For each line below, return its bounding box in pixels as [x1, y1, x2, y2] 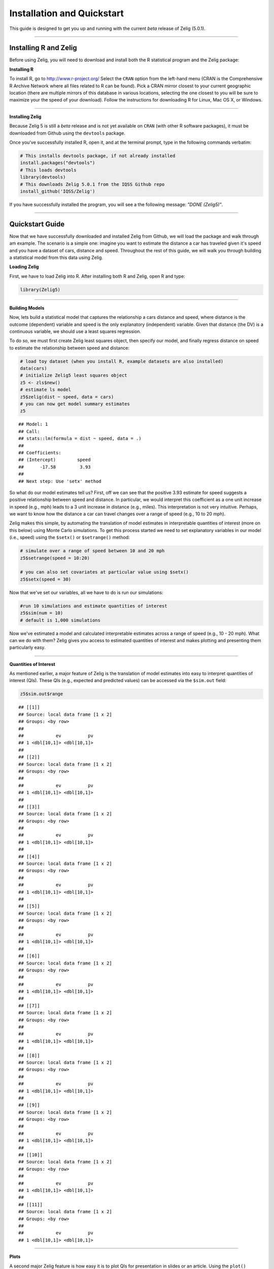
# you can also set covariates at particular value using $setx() [20, 569, 189, 575]
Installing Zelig [9, 113, 42, 119]
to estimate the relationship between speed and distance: [9, 345, 129, 351]
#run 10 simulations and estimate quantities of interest [20, 603, 167, 609]
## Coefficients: [18, 450, 61, 455]
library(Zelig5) [20, 287, 61, 292]
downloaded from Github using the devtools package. [9, 130, 125, 136]
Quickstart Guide [9, 220, 65, 228]
